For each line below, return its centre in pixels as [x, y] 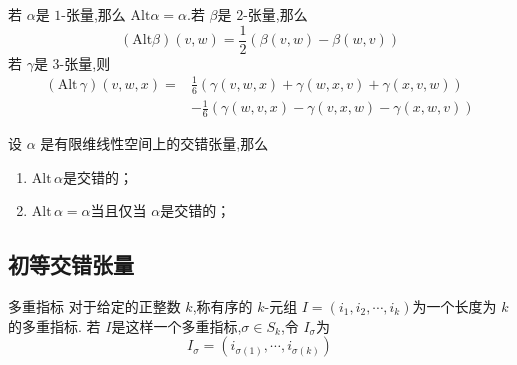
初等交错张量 [71, 264]
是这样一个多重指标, [176, 325]
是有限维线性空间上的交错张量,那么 [154, 143]
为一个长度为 [454, 305]
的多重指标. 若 [54, 325]
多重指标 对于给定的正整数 [94, 305]
